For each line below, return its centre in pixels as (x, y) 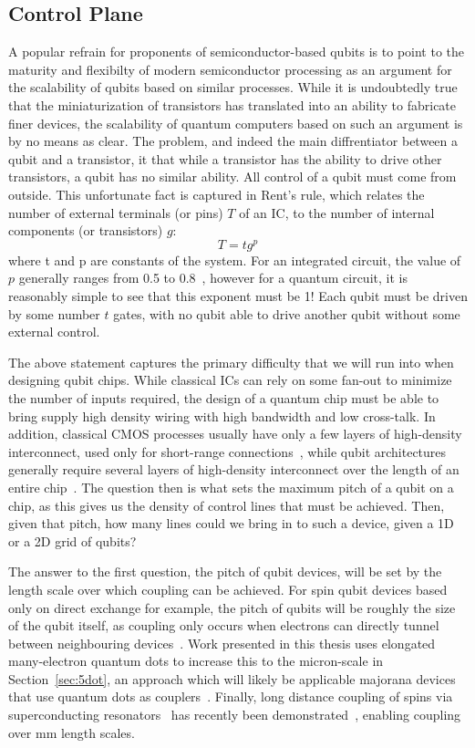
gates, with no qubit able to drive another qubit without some (287, 313)
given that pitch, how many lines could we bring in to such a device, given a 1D (231, 523)
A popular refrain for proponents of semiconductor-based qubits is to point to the (237, 52)
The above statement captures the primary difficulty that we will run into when (231, 362)
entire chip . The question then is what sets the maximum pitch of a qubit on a (231, 487)
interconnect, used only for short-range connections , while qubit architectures (227, 451)
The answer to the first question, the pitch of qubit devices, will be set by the (225, 571)
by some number (54, 313)
